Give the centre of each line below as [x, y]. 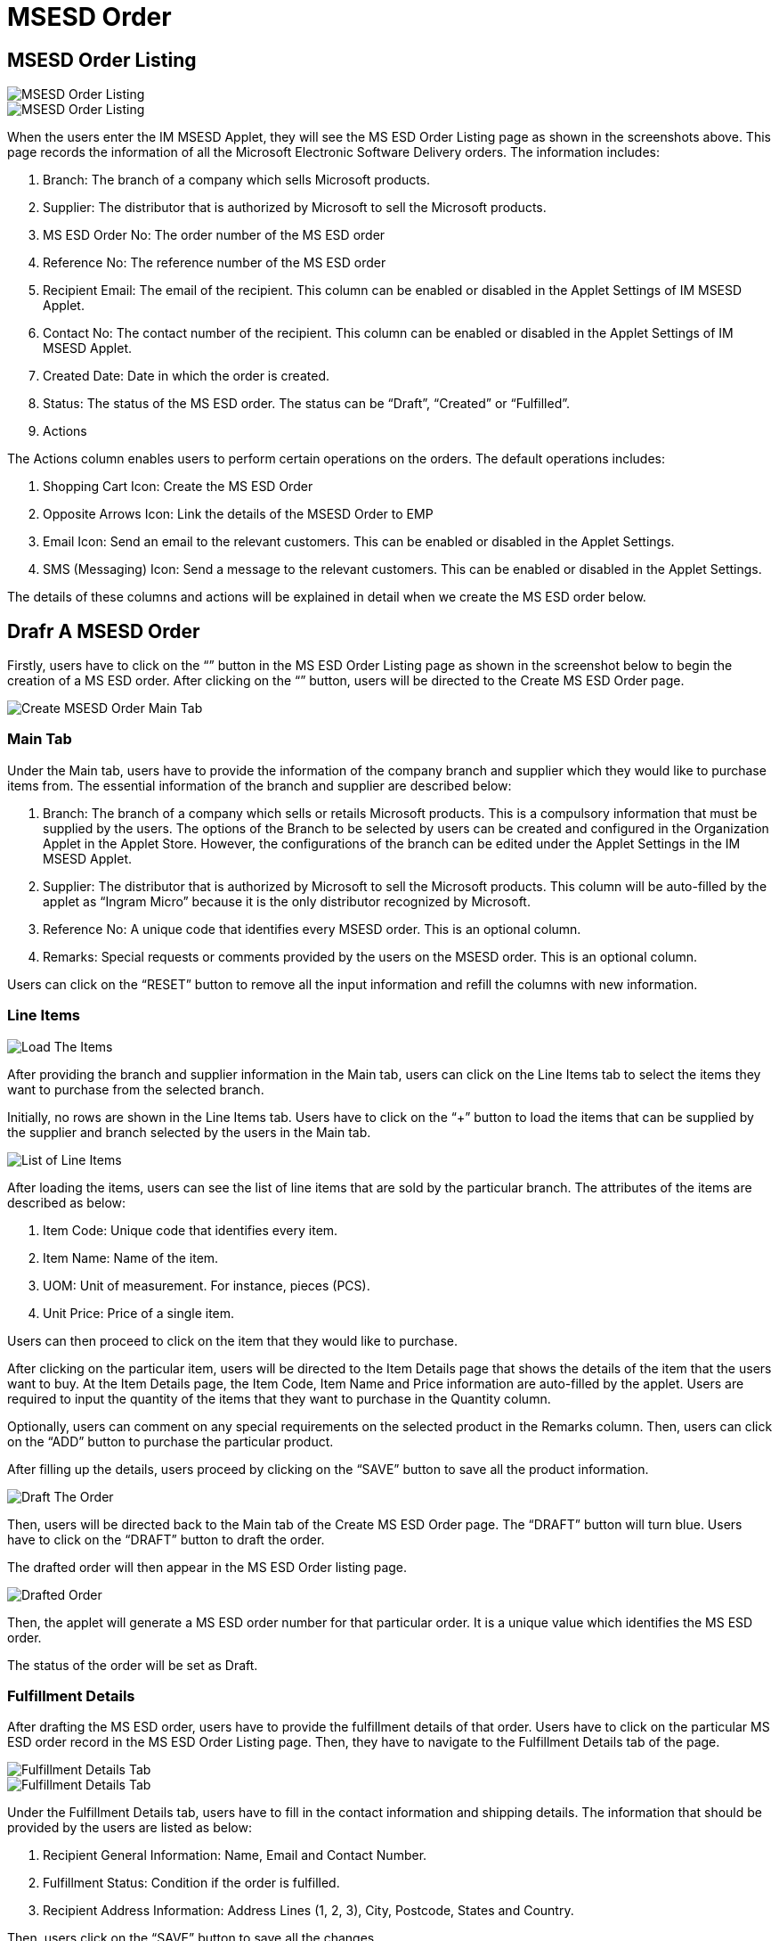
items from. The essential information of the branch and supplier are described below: [260, 785]
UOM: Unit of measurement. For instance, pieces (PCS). [207, 1285]
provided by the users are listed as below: [130, 1828]
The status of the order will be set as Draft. [133, 1665]
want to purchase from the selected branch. [136, 1089]
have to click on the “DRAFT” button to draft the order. [166, 1539]
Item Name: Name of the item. [131, 1257]
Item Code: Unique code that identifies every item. [191, 1230]
